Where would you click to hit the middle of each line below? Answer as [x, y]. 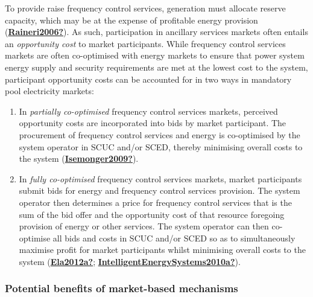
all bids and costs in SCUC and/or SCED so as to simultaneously [174, 238]
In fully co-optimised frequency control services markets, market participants [160, 178]
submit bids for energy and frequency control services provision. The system [160, 190]
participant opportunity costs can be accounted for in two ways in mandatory [148, 79]
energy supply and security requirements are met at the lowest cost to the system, [156, 67]
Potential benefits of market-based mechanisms [122, 288]
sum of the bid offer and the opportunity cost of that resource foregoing [152, 214]
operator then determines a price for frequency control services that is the [155, 202]
